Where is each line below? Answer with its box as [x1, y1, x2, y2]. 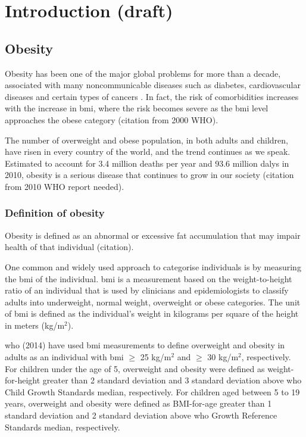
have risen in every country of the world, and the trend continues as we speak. [5, 145, 291, 158]
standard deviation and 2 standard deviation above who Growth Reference [5, 409, 277, 422]
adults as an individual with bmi [5, 351, 124, 363]
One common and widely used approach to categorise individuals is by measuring [5, 260, 301, 273]
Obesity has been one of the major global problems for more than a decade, [5, 67, 281, 79]
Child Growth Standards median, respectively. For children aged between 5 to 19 [5, 385, 300, 398]
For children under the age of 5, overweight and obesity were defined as [5, 362, 265, 374]
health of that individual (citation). [5, 241, 134, 253]
